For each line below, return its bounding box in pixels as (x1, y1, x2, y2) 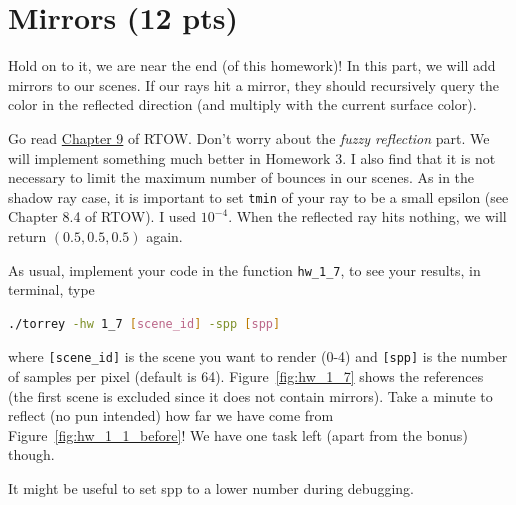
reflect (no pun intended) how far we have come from (8, 405, 334, 426)
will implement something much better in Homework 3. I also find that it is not (8, 147, 496, 168)
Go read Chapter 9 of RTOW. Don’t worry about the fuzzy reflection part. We (8, 127, 490, 148)
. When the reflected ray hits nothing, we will (228, 206, 507, 227)
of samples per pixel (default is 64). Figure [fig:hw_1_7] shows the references (8, 366, 484, 387)
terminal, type (8, 279, 95, 300)
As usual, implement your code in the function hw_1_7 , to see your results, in (8, 259, 481, 280)
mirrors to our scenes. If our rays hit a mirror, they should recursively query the (8, 74, 499, 95)
